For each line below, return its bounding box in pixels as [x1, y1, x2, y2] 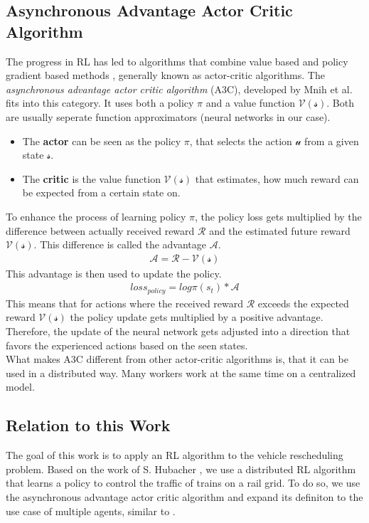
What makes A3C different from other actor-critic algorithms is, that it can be [6, 352, 348, 366]
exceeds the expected [257, 295, 349, 310]
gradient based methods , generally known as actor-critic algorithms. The [6, 68, 325, 83]
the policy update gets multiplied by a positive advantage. [70, 310, 323, 324]
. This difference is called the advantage [33, 237, 207, 252]
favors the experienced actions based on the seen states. [6, 337, 248, 352]
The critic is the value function [22, 171, 161, 186]
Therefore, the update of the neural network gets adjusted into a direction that [6, 324, 351, 339]
